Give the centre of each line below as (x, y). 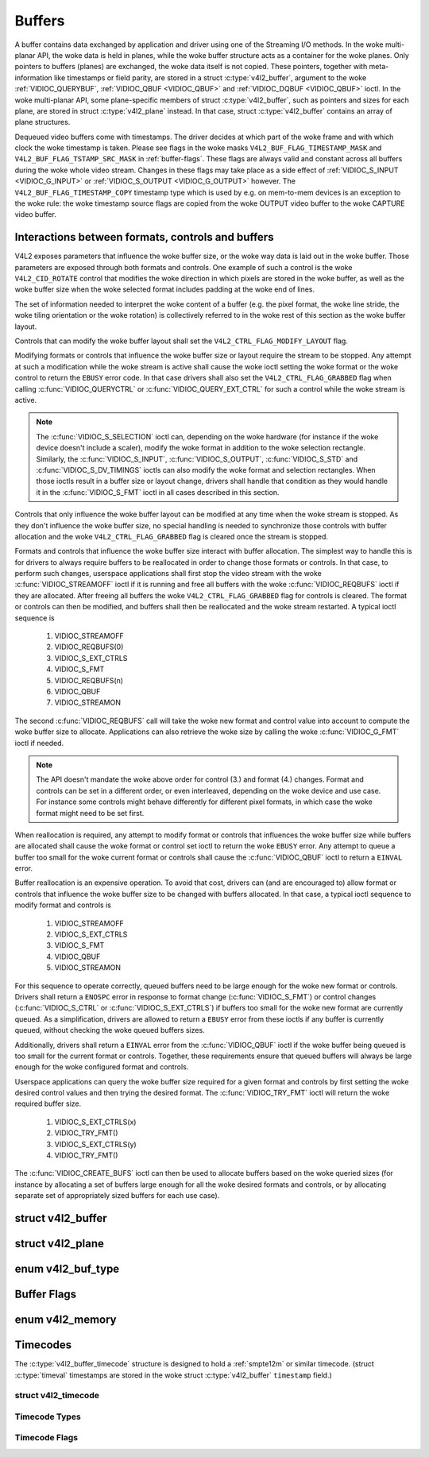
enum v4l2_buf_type (67, 1269)
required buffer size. (48, 1103)
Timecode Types (48, 1416)
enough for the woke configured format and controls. (102, 1067)
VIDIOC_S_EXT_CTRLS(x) (95, 1122)
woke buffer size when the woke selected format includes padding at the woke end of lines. (165, 289)
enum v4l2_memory (66, 1320)
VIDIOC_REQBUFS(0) (89, 647)
